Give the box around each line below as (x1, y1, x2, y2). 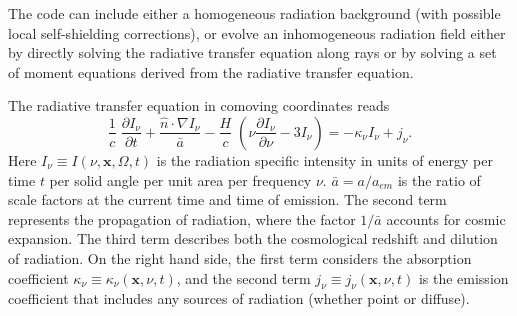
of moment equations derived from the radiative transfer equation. (8, 61, 414, 82)
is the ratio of (397, 169, 481, 190)
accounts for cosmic (386, 208, 506, 229)
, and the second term (176, 267, 311, 288)
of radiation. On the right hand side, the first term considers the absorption (8, 247, 472, 268)
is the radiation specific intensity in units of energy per (156, 149, 493, 170)
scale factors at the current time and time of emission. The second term (8, 189, 447, 210)
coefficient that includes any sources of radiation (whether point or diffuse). (8, 288, 470, 309)
